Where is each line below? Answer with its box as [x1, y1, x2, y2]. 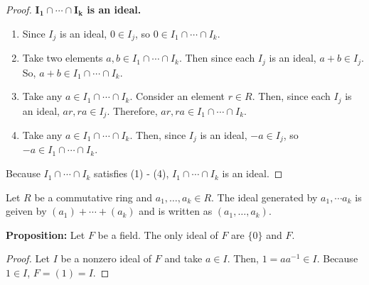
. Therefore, [107, 103, 158, 118]
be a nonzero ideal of [60, 251, 152, 266]
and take [164, 251, 203, 266]
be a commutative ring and [34, 189, 153, 204]
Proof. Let [6, 251, 50, 266]
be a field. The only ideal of [97, 227, 218, 242]
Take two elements [22, 50, 103, 65]
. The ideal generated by [211, 189, 318, 204]
